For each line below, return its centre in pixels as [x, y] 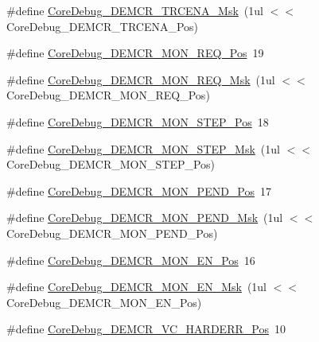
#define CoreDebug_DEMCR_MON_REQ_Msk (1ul [141, 79]
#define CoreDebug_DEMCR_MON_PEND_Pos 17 [139, 190]
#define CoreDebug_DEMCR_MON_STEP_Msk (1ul [143, 148]
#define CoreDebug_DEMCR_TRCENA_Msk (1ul [135, 10]
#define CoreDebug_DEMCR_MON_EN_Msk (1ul [137, 287]
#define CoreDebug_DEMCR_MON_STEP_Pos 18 [138, 121]
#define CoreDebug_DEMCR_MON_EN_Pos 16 [131, 260]
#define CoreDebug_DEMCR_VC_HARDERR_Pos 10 [146, 329]
